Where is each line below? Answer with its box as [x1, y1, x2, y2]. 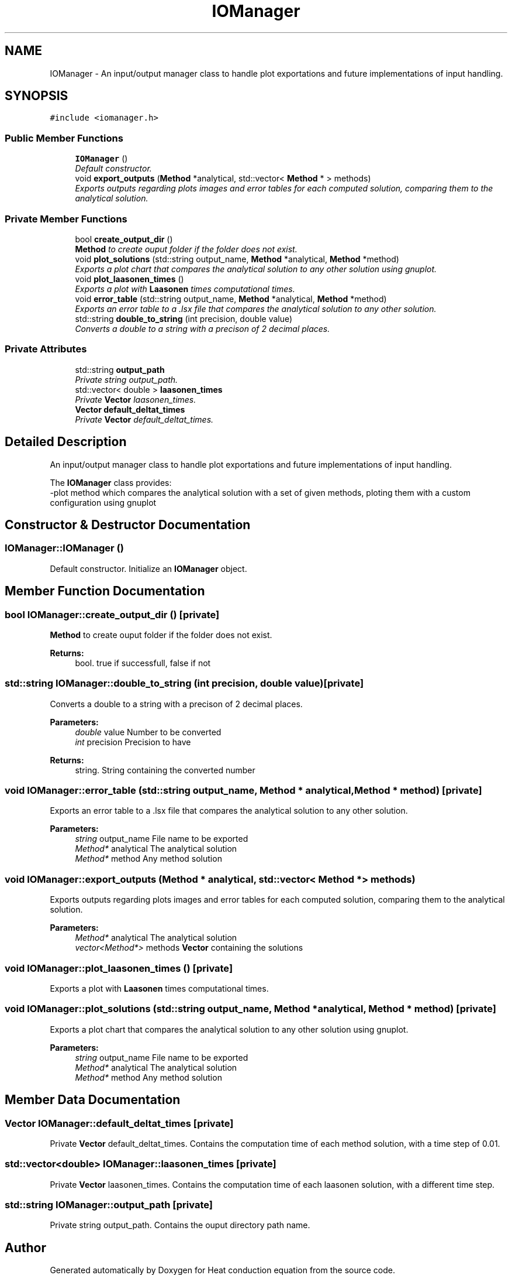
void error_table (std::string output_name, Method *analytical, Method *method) [75, 293, 387, 304]
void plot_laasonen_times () [75, 273, 184, 284]
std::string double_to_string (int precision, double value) [75, 313, 293, 324]
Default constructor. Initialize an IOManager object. [50, 563, 247, 574]
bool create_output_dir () [75, 234, 173, 244]
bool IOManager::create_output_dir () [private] [5, 608, 220, 621]
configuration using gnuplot [50, 497, 157, 508]
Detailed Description [5, 434, 127, 450]
